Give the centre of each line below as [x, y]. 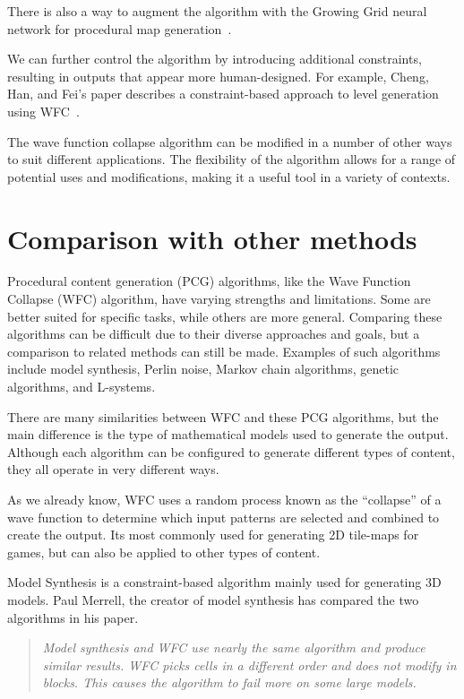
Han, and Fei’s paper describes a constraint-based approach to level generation [223, 94]
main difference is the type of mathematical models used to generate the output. [228, 434]
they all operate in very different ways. [113, 469]
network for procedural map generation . [120, 28]
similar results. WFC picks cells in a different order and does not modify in [249, 664]
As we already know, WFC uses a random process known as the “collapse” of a [224, 499]
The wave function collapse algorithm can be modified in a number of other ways [230, 141]
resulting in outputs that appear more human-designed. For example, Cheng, [218, 76]
